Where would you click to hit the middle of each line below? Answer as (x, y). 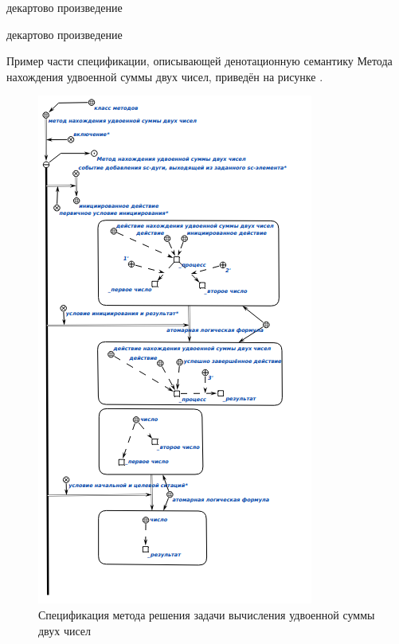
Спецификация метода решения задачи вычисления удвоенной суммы (207, 614)
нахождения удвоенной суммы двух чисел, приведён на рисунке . (165, 76)
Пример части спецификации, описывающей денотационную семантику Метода (199, 61)
